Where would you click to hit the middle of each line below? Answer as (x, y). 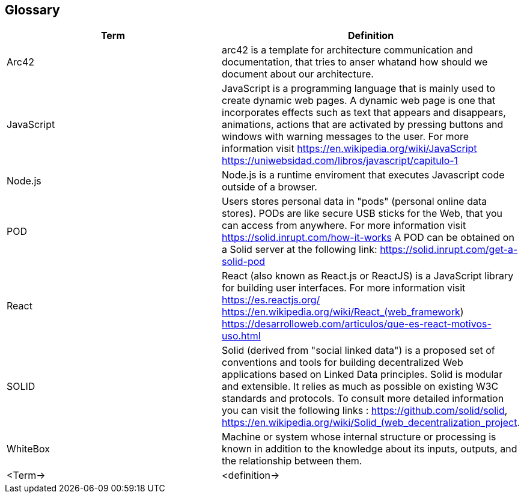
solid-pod (244, 262)
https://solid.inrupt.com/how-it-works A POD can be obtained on (368, 238)
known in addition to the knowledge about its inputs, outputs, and (370, 449)
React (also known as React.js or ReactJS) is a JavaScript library (368, 276)
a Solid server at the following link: (300, 250)
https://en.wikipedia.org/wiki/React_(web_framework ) (343, 312)
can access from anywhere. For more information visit (344, 226)
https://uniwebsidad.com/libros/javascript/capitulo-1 (340, 161)
